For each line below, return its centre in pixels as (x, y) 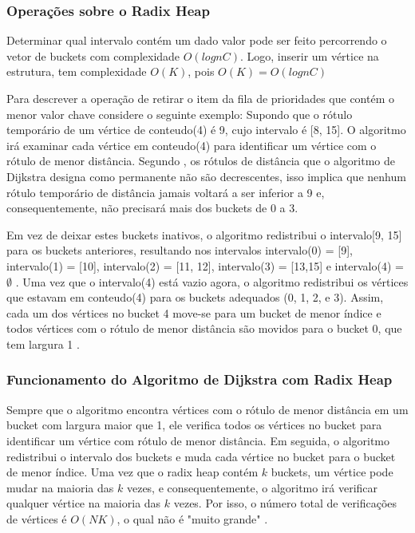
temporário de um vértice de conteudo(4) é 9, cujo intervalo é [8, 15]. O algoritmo (206, 130)
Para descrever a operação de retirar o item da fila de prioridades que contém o (200, 98)
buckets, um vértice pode (332, 472)
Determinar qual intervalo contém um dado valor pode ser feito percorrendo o (197, 40)
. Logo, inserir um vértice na (310, 55)
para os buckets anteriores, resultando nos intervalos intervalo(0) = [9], (180, 250)
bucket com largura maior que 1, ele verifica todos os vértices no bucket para (194, 425)
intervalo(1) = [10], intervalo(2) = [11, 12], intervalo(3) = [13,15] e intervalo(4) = (205, 265)
